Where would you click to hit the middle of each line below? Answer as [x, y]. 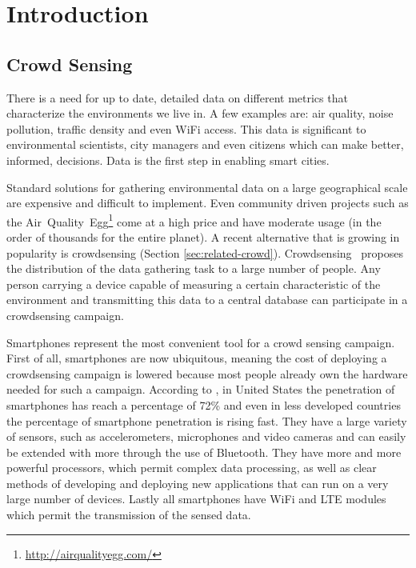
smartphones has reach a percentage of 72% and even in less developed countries [204, 404]
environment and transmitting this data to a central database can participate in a [207, 300]
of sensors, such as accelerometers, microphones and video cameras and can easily [206, 436]
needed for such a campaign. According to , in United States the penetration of [201, 389]
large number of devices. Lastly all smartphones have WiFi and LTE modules [196, 499]
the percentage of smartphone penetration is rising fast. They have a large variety [207, 420]
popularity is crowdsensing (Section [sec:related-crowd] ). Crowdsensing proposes [205, 252]
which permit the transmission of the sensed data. [129, 515]
